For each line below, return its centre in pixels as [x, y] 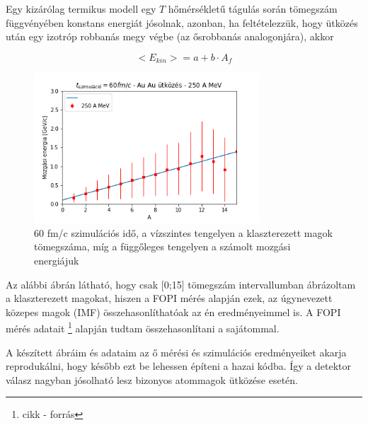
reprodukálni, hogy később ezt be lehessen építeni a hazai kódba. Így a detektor [179, 366]
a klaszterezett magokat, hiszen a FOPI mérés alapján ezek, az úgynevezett [169, 298]
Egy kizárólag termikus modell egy [81, 8]
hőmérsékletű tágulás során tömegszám [253, 8]
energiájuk [57, 261]
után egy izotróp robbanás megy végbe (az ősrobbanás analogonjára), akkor [170, 36]
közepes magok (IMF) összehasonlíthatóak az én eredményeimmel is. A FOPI [173, 312]
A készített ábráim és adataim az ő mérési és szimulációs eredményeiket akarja [176, 352]
